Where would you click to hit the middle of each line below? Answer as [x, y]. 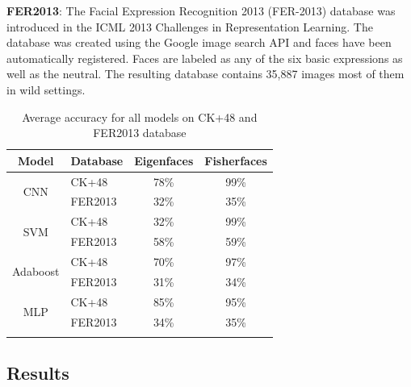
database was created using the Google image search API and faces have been [199, 42]
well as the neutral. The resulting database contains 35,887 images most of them [205, 74]
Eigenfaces [164, 160]
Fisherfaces [236, 160]
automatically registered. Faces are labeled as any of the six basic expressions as [205, 58]
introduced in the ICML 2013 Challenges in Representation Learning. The [190, 26]
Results [38, 373]
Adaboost [36, 271]
